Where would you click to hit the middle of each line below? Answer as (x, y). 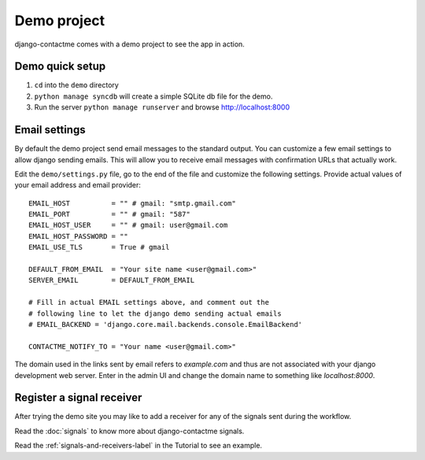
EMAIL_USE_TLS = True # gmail (99, 247)
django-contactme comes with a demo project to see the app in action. (130, 44)
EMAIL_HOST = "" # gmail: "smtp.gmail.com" (132, 203)
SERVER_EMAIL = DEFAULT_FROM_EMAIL (112, 280)
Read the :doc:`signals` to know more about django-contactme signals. (129, 431)
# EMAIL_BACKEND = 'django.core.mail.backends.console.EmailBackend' (166, 324)
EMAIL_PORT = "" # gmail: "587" (109, 214)
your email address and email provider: (78, 185)
